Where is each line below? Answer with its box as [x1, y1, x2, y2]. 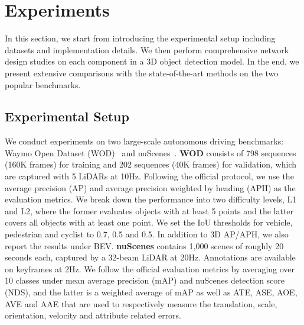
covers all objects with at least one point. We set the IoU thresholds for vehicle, [5, 216, 293, 229]
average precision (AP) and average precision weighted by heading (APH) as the [5, 181, 296, 194]
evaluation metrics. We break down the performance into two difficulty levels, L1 [5, 193, 297, 205]
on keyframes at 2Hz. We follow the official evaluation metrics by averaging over [5, 262, 295, 275]
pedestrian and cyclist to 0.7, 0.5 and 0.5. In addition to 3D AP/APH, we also [5, 228, 289, 240]
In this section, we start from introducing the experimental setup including [5, 32, 276, 44]
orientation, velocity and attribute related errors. [5, 309, 182, 321]
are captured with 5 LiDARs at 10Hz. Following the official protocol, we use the [5, 170, 294, 182]
